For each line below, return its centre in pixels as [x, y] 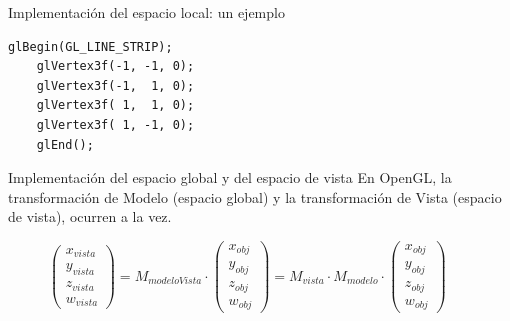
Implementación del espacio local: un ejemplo [146, 12]
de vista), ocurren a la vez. [90, 216]
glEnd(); [65, 144]
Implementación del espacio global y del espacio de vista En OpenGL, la [230, 177]
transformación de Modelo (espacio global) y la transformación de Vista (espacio [255, 196]
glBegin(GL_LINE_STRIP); [90, 46]
